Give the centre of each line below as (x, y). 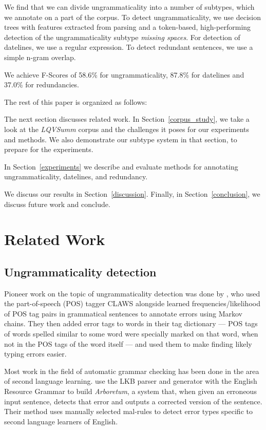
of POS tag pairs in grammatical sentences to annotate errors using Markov (123, 313)
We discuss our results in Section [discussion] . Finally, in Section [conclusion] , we (132, 193)
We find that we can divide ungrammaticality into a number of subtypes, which (129, 7)
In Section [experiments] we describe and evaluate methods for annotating (121, 166)
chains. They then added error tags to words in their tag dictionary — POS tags (131, 323)
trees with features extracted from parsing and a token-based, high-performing (128, 27)
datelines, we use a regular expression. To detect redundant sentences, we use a (129, 47)
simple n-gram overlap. (40, 57)
